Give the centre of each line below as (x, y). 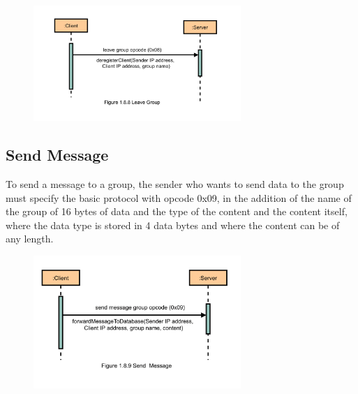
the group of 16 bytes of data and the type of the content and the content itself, (177, 211)
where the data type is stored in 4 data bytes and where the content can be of (173, 225)
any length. (30, 239)
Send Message (57, 155)
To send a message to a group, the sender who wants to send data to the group (175, 184)
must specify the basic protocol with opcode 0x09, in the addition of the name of (179, 197)
